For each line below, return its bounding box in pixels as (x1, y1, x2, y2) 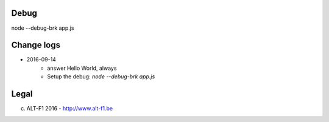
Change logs (11, 40, 61, 50)
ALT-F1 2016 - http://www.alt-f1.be (26, 105, 113, 112)
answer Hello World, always (47, 64, 117, 72)
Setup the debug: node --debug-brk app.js (47, 73, 155, 80)
